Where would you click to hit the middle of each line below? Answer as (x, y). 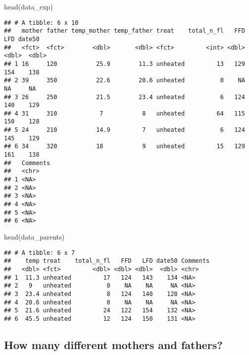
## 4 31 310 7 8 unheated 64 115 (124, 113)
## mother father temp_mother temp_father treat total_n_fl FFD (124, 31)
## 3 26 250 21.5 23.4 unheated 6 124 (124, 97)
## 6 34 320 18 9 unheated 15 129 (124, 147)
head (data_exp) (28, 6)
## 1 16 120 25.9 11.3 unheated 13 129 (124, 64)
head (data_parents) (34, 237)
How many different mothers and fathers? (113, 344)
